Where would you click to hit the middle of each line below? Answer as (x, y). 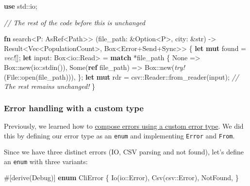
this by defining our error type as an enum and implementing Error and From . (119, 135)
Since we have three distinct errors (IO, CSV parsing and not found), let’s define (124, 152)
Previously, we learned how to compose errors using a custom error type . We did (124, 126)
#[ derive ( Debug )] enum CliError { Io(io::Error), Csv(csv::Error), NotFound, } (121, 178)
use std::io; (21, 6)
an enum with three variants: (46, 161)
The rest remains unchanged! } (50, 86)
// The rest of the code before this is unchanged (75, 22)
